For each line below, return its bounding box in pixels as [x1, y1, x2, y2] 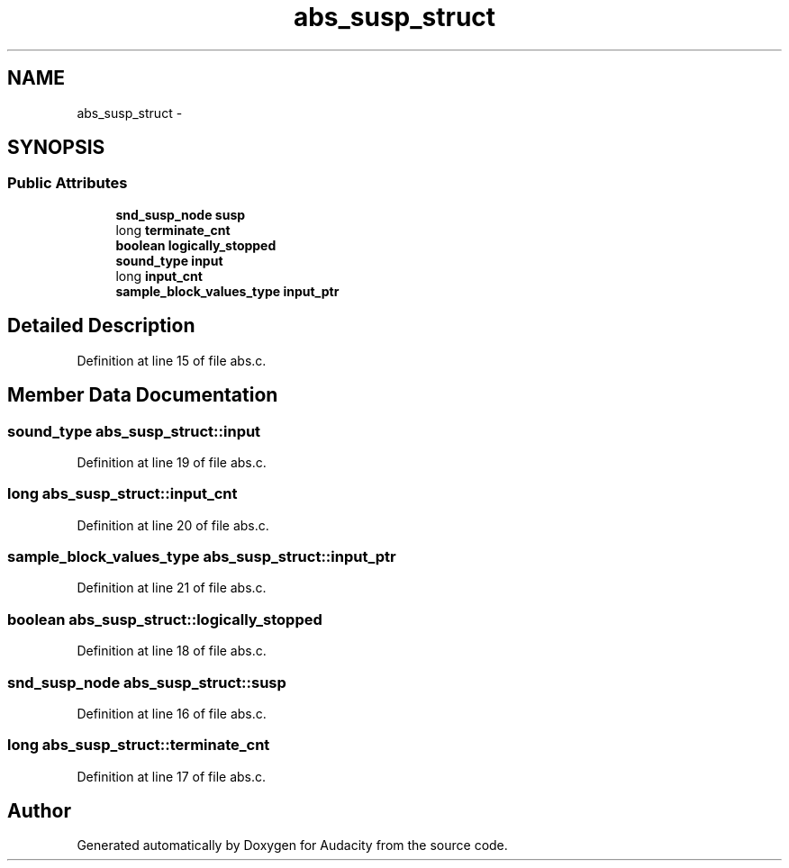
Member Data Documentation [7, 384, 278, 407]
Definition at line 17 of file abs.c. [77, 768, 267, 784]
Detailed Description [7, 314, 195, 338]
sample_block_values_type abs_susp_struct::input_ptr [7, 547, 396, 565]
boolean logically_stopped [115, 237, 277, 253]
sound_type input [115, 252, 223, 268]
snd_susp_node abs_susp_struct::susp [7, 673, 286, 692]
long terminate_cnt [115, 222, 231, 238]
